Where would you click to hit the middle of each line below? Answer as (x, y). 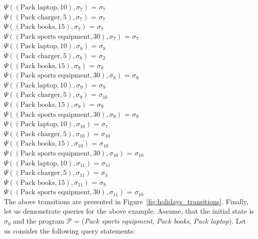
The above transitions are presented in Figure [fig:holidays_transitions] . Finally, (126, 201)
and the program (39, 221)
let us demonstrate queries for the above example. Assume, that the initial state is (129, 211)
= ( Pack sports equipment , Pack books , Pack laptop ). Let (160, 221)
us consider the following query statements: (70, 230)
